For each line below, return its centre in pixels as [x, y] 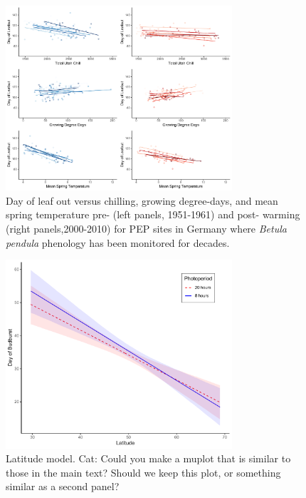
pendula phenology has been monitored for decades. [118, 242]
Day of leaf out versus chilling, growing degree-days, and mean [142, 200]
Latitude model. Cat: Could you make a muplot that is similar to [148, 458]
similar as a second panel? [63, 486]
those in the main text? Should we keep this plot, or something [143, 472]
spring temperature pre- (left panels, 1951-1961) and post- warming [153, 214]
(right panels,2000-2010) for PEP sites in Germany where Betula [146, 229]
